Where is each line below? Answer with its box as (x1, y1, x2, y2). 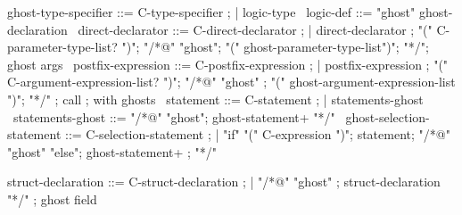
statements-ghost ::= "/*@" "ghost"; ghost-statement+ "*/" (12, 107, 335, 126)
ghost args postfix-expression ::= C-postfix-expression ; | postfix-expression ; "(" (7, 54, 449, 73)
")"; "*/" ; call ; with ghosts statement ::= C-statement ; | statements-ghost (7, 89, 424, 108)
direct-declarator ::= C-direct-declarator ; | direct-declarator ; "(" (78, 20, 433, 38)
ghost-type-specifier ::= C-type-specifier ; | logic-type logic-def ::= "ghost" (7, 3, 416, 21)
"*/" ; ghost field (7, 189, 97, 208)
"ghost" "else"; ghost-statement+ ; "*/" (7, 142, 218, 161)
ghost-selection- (345, 107, 430, 126)
